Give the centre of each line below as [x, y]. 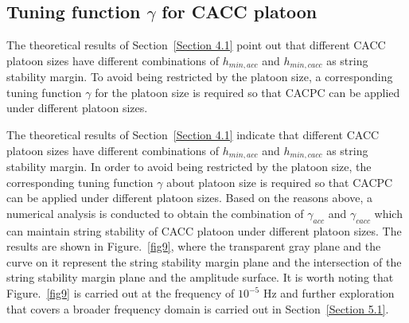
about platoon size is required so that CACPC [280, 182]
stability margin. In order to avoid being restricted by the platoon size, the [189, 167]
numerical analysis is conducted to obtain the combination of [155, 213]
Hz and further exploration [329, 293]
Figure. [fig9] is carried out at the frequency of [121, 293]
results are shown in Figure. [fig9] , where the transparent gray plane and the [194, 246]
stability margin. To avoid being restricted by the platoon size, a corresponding [200, 77]
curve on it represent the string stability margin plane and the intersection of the [204, 261]
